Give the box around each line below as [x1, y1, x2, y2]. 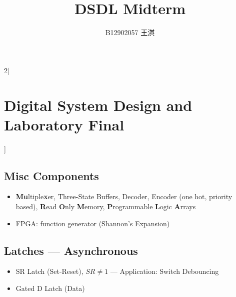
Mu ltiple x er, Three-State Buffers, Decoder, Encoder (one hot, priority [15, 191, 232, 202]
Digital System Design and [4, 94, 192, 115]
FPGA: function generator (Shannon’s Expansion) [15, 218, 170, 228]
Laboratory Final [4, 114, 124, 134]
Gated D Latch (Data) [15, 283, 85, 293]
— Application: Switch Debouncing [110, 266, 219, 276]
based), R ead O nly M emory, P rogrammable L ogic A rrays [15, 201, 196, 212]
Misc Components [4, 168, 99, 183]
